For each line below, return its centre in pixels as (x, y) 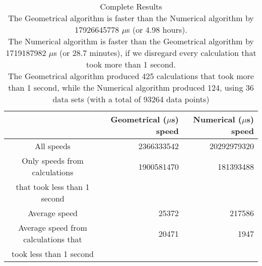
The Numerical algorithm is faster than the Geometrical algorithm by (131, 41)
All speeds (53, 146)
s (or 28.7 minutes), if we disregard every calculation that (155, 53)
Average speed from (53, 227)
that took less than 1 (53, 187)
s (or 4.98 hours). (157, 29)
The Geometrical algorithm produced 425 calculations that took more (131, 76)
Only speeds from (53, 160)
